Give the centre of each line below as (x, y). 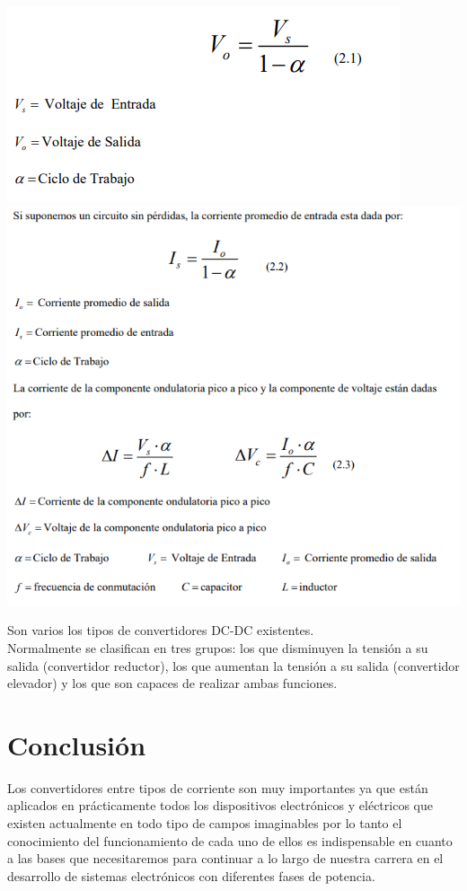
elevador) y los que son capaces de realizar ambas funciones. (172, 683)
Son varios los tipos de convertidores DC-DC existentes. (161, 630)
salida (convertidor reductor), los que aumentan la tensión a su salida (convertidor (233, 665)
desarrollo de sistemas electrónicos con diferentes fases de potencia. (191, 875)
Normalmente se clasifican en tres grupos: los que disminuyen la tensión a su (218, 647)
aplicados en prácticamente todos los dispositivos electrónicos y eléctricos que (220, 805)
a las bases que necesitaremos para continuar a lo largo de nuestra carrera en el (225, 858)
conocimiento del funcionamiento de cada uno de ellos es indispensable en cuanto (230, 840)
